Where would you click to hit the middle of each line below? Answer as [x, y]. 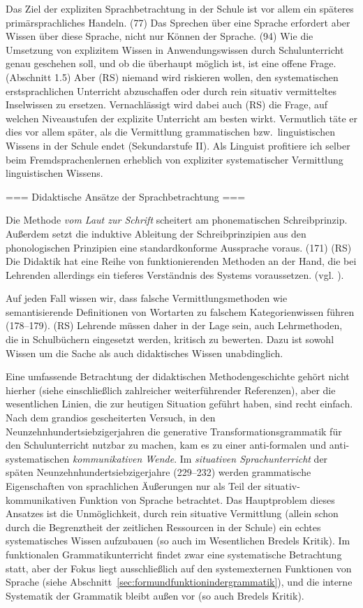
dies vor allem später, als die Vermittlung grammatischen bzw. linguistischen [170, 132]
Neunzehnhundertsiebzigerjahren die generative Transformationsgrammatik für [174, 431]
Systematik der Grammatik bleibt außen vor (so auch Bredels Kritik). [155, 595]
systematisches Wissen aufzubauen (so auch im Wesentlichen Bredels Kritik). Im [178, 541]
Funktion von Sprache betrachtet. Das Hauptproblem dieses [207, 499]
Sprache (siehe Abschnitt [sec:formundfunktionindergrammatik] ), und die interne [179, 582]
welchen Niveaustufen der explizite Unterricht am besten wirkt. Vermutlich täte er [181, 118]
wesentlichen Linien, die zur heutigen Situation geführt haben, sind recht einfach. [179, 404]
